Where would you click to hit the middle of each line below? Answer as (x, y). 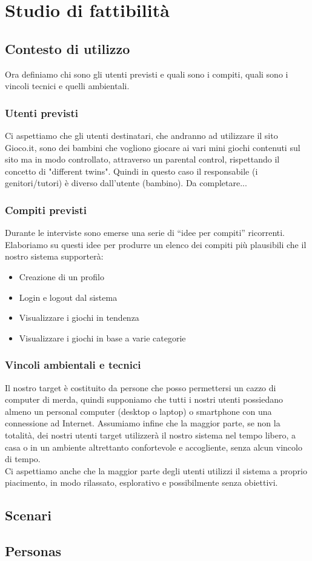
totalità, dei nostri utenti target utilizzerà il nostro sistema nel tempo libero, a (151, 435)
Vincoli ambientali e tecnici (73, 365)
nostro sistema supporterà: (54, 256)
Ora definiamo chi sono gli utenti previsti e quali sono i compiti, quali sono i (147, 74)
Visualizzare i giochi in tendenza (79, 317)
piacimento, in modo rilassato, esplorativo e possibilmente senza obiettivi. (141, 482)
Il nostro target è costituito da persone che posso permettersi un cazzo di (141, 387)
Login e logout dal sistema (68, 297)
